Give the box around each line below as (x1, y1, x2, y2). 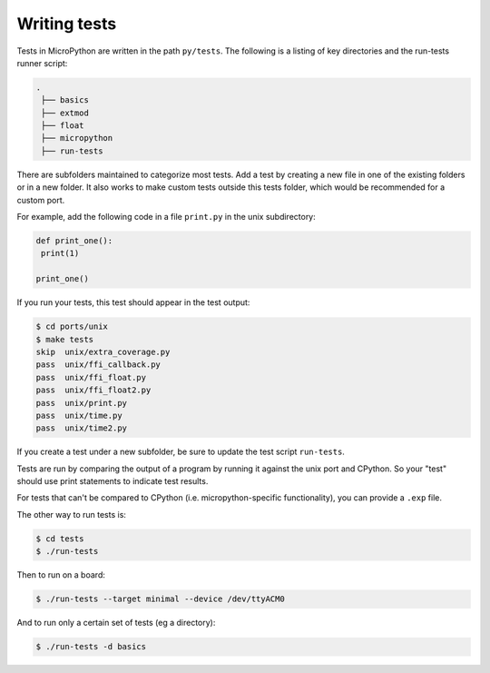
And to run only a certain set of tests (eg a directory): (16, 618, 216, 628)
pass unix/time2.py (35, 423, 127, 433)
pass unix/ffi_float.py (35, 372, 147, 382)
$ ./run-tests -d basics (35, 641, 147, 652)
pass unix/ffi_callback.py (35, 360, 161, 370)
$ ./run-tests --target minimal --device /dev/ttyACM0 (35, 594, 285, 604)
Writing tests (16, 14, 117, 34)
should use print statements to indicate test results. (16, 476, 209, 487)
